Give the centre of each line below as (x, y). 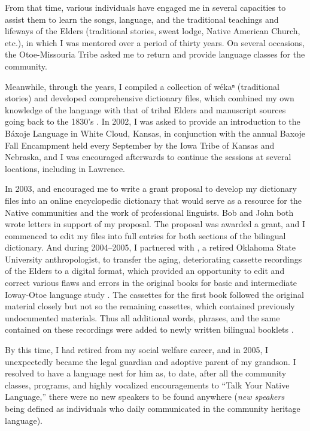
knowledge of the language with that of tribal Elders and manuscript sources (145, 109)
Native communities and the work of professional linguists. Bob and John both (149, 212)
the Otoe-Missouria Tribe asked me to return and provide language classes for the (155, 54)
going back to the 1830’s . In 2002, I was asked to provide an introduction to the (153, 121)
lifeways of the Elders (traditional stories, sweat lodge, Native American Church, (153, 31)
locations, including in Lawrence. (65, 168)
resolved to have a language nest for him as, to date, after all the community (146, 373)
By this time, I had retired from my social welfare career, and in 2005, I (136, 350)
